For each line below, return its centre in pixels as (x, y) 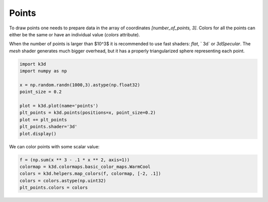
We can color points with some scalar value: (54, 146)
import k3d (33, 64)
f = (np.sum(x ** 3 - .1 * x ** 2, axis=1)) (75, 160)
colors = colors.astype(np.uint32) (63, 181)
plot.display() (38, 134)
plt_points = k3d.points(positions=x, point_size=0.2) (88, 113)
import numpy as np (43, 71)
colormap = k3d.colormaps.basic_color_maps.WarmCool (85, 166)
